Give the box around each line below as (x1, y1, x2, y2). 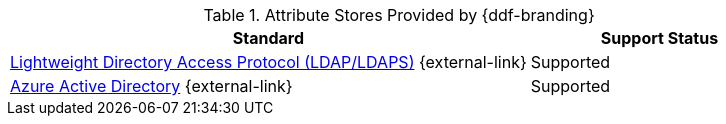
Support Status (600, 28, 719, 48)
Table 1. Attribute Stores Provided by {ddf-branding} (203, 5, 595, 25)
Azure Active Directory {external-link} (10, 76, 293, 96)
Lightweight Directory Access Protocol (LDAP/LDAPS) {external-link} (10, 52, 527, 72)
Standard (232, 28, 304, 48)
